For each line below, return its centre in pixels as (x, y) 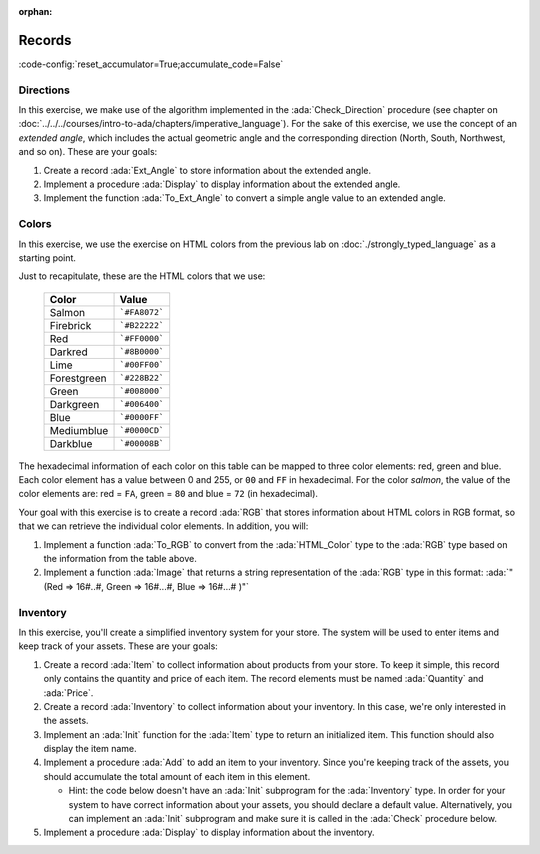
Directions (44, 90)
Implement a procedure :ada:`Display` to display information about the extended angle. (222, 184)
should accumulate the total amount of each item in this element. (177, 776)
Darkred (69, 352)
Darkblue (71, 443)
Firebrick (70, 325)
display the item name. (90, 749)
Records (45, 40)
